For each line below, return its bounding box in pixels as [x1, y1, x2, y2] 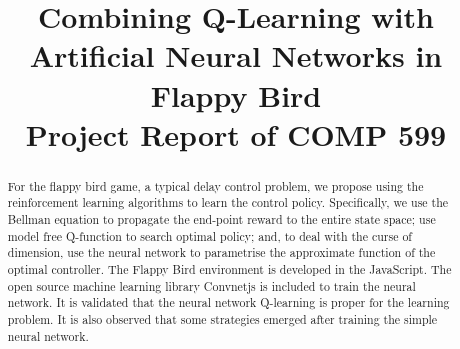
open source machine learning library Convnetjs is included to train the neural [7, 277, 416, 294]
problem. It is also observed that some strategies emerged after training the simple [7, 310, 438, 327]
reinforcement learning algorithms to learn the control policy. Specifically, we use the [7, 194, 449, 211]
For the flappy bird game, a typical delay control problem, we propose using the [7, 177, 424, 194]
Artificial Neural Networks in [29, 35, 443, 76]
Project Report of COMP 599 [25, 113, 447, 154]
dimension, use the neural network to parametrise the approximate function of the [7, 244, 436, 261]
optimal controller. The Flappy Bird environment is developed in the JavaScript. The [7, 261, 452, 278]
